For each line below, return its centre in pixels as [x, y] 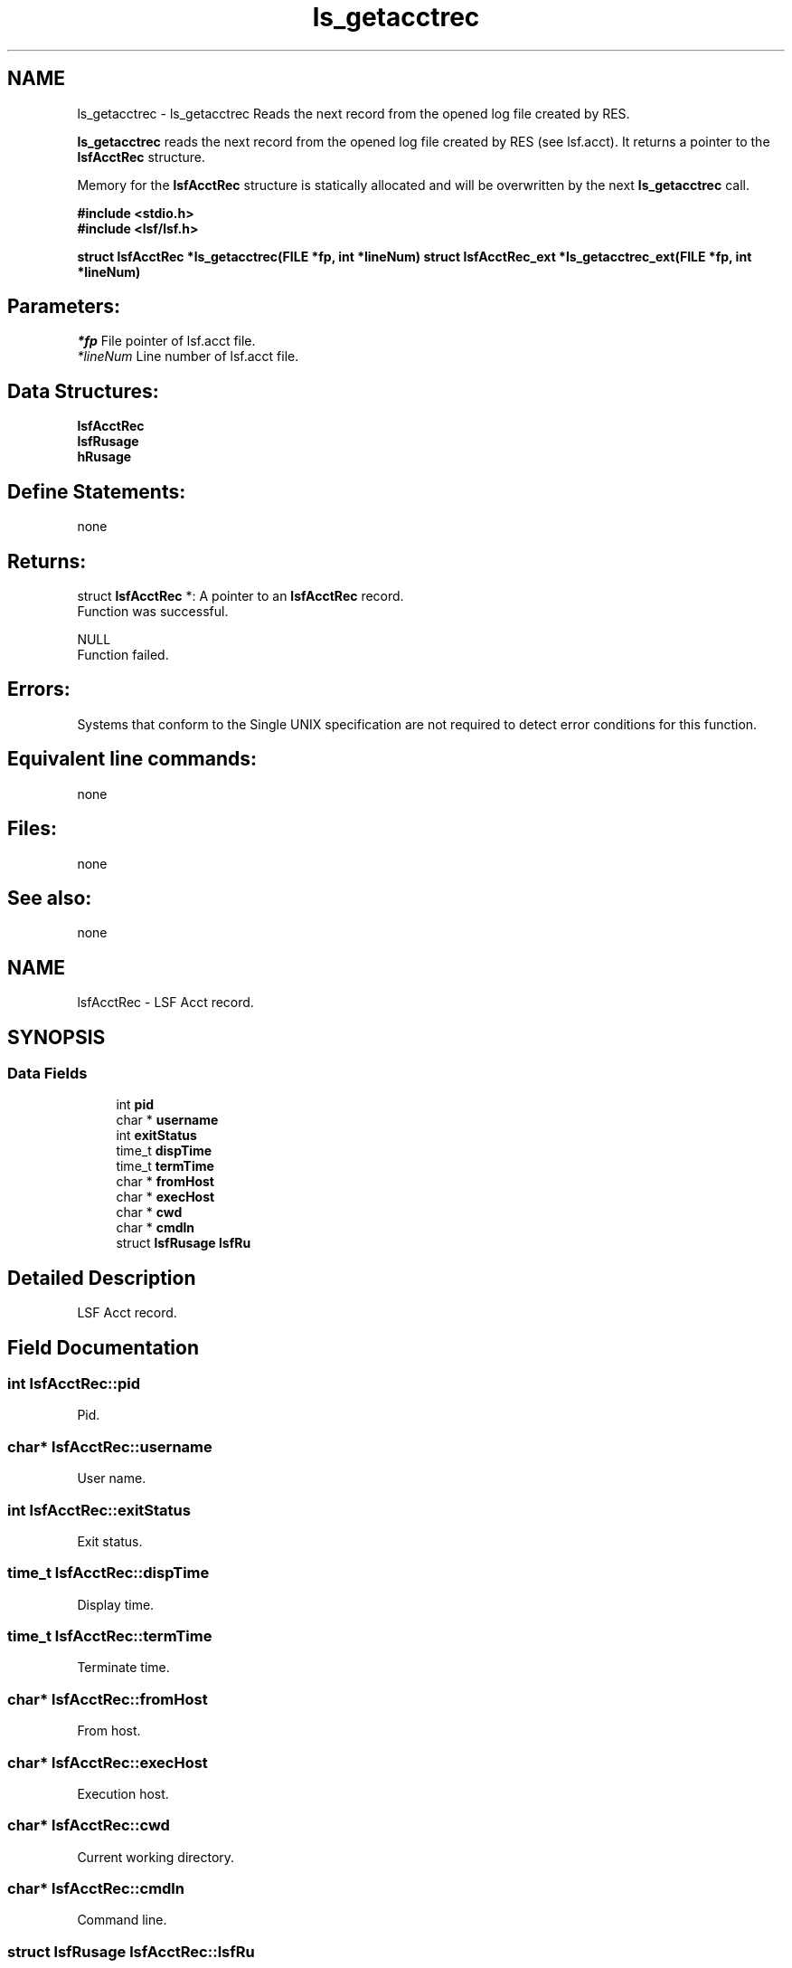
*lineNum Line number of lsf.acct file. [188, 357]
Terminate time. [123, 1668]
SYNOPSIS [57, 1037]
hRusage [104, 457]
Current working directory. [156, 1857]
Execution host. [123, 1793]
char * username [167, 1120]
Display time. [116, 1604]
